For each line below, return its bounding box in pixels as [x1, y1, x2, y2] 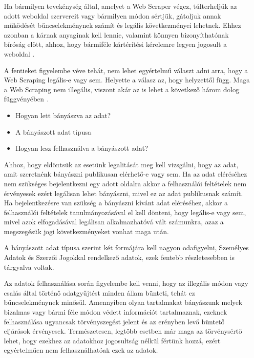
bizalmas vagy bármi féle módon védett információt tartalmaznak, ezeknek [4, 307, 227, 317]
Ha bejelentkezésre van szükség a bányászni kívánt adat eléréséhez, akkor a [4, 198, 228, 208]
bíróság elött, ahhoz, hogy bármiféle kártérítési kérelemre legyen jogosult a [4, 39, 227, 49]
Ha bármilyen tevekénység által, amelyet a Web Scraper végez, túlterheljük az [4, 1, 237, 11]
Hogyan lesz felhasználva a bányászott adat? [15, 143, 148, 153]
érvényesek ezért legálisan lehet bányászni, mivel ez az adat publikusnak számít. [4, 188, 243, 198]
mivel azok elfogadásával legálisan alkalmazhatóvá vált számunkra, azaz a [4, 217, 224, 227]
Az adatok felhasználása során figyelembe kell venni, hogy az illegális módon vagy [4, 278, 249, 288]
